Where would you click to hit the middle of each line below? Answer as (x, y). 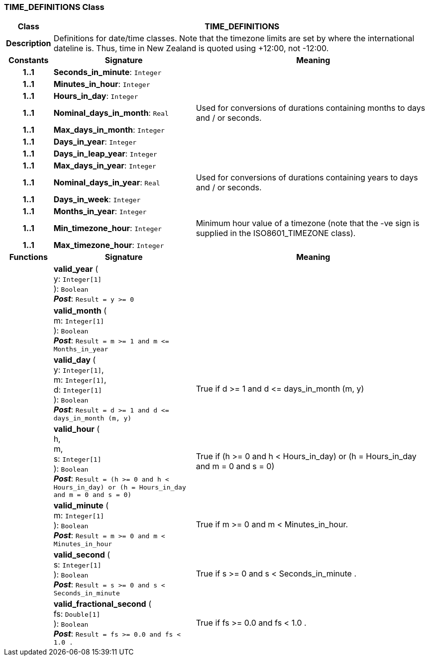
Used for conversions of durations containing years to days (307, 178)
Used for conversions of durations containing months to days (311, 108)
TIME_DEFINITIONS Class (54, 7)
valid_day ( (75, 360)
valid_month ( (80, 311)
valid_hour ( (77, 429)
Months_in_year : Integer (100, 211)
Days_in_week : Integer (97, 200)
